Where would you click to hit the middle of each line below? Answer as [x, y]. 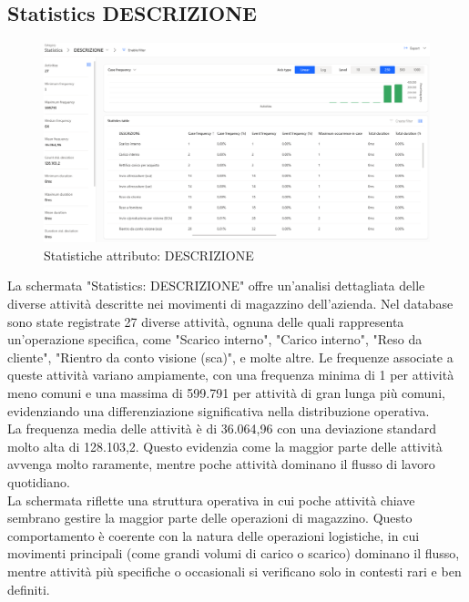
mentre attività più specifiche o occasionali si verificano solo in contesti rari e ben [234, 571]
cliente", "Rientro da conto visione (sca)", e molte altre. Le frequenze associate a [230, 357]
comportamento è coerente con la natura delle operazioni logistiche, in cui [214, 535]
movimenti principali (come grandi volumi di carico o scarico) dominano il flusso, [234, 553]
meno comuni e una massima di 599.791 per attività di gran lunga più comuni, [226, 392]
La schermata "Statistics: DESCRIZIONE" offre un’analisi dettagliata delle [216, 286]
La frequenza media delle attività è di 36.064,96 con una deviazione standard [222, 429]
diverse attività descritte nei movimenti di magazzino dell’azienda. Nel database [230, 304]
